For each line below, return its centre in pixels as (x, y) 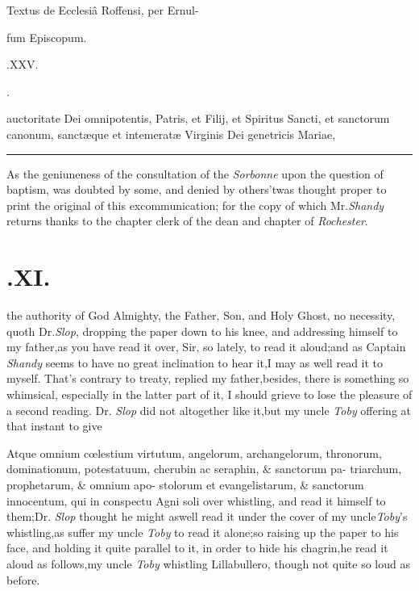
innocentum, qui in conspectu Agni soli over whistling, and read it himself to (196, 500)
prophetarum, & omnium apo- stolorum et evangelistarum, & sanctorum (185, 484)
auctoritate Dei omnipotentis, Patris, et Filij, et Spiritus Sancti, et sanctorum (198, 118)
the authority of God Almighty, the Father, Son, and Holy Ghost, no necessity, (201, 315)
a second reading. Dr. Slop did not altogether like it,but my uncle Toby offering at (209, 410)
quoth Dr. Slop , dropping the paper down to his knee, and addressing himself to (202, 331)
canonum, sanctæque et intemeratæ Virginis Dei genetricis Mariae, (171, 134)
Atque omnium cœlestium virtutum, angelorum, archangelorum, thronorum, (194, 453)
